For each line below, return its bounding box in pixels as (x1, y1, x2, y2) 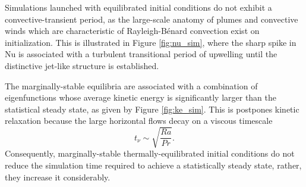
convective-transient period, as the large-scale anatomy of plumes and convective (5, 13, 298, 25)
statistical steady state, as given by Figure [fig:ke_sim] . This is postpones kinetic (5, 102, 299, 115)
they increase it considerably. (5, 170, 111, 183)
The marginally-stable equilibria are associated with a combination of (5, 79, 258, 92)
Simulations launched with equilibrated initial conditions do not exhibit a (5, 1, 272, 13)
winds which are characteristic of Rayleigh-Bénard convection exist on (5, 24, 260, 37)
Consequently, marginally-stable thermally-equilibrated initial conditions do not (5, 147, 295, 160)
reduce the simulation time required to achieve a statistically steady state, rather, (5, 159, 302, 172)
